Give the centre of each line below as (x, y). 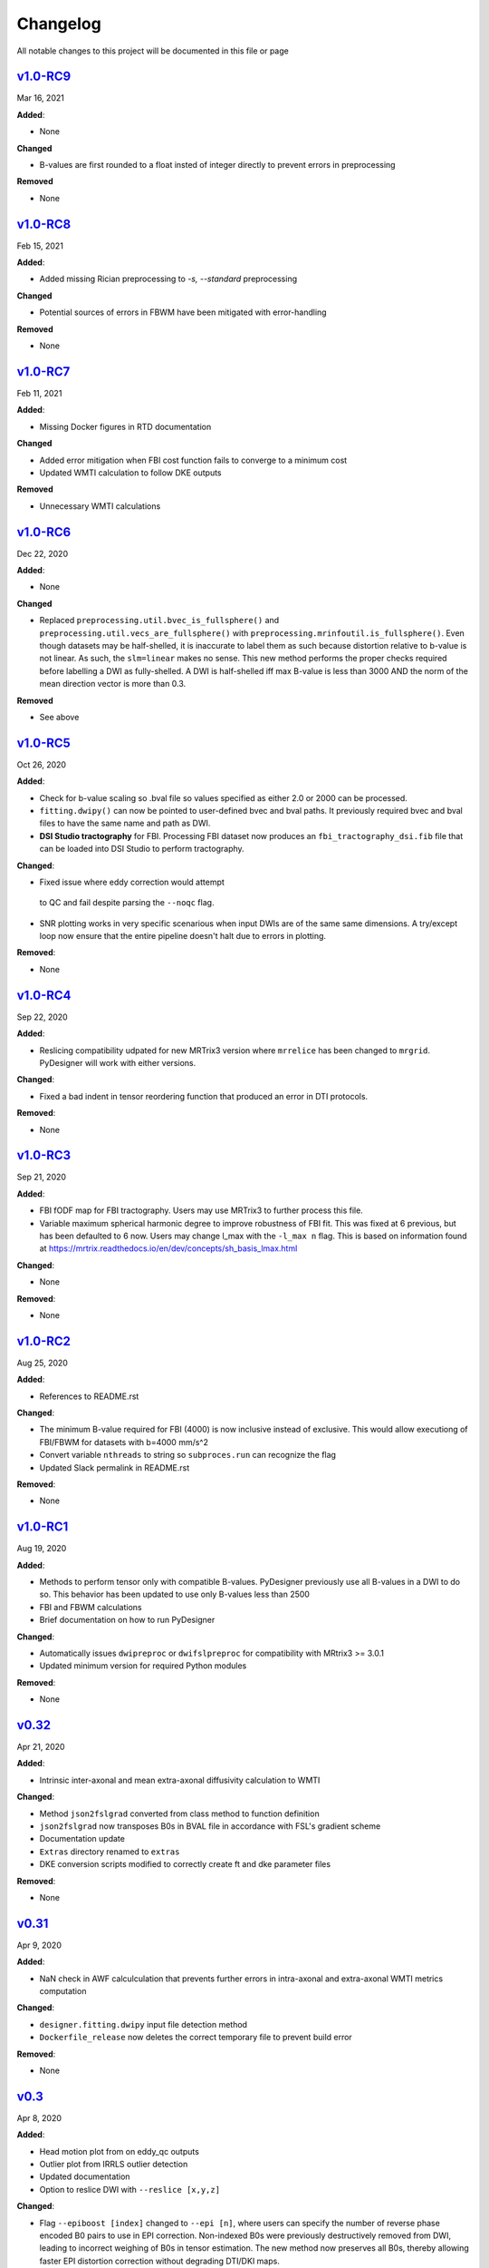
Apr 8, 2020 (39, 2117)
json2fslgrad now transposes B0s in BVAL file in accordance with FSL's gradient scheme (210, 1826)
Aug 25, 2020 (42, 1363)
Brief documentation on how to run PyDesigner (127, 1620)
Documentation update (82, 1839)
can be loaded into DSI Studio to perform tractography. (142, 849)
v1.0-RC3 (44, 1155)
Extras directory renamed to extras (110, 1852)
